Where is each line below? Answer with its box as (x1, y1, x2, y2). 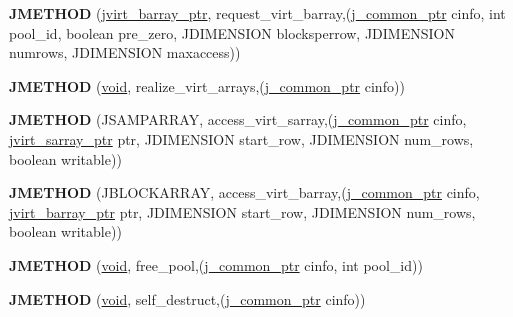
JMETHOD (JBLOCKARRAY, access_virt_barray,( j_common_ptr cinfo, (9, 182, 480, 203)
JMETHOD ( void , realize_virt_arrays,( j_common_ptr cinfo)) (9, 75, 405, 96)
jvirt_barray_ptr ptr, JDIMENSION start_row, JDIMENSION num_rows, (9, 201, 476, 222)
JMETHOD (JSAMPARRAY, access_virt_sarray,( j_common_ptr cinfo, (9, 109, 467, 130)
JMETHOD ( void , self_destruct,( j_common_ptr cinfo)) (9, 288, 366, 309)
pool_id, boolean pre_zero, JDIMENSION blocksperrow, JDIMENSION (9, 22, 455, 43)
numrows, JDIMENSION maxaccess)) (9, 42, 241, 63)
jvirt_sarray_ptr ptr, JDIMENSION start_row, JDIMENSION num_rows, (9, 128, 474, 149)
